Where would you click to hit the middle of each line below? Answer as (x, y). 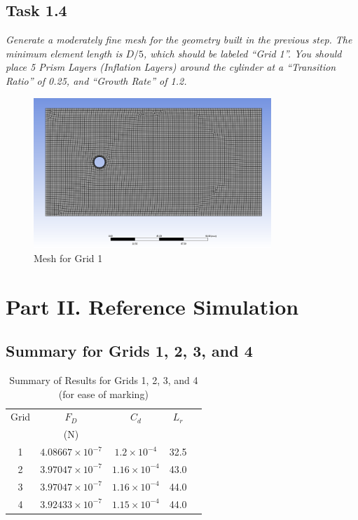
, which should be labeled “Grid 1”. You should (243, 53)
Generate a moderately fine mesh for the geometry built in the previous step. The (179, 40)
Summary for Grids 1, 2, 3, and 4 (129, 351)
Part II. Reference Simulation (152, 306)
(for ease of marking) (103, 394)
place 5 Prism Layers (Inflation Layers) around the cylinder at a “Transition (171, 67)
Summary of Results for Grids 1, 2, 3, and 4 (104, 379)
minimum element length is (64, 53)
